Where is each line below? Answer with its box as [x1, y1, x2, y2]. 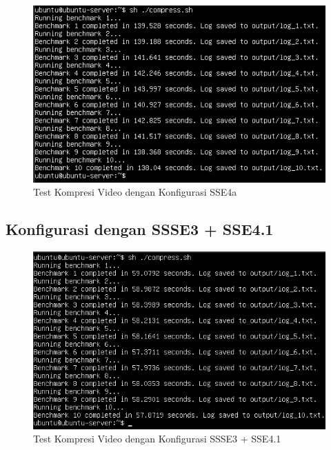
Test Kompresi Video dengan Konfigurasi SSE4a [33, 185, 237, 199]
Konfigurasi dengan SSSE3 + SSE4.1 [6, 218, 274, 240]
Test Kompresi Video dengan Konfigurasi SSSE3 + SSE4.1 [33, 431, 281, 446]
